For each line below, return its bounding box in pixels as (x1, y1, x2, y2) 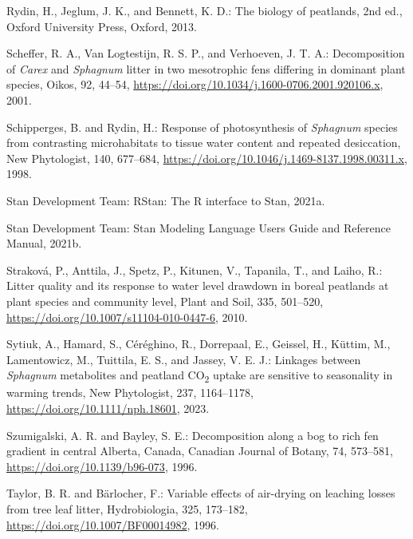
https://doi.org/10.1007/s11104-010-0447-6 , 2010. (6, 308, 248, 325)
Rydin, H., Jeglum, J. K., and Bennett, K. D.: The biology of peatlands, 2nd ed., (6, 2, 403, 18)
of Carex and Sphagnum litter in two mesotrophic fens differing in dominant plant (6, 60, 406, 77)
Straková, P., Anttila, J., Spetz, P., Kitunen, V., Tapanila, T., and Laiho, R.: (6, 261, 383, 278)
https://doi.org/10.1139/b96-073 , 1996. (6, 458, 198, 474)
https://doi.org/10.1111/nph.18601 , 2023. (6, 400, 210, 416)
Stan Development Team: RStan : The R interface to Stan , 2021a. (6, 192, 325, 208)
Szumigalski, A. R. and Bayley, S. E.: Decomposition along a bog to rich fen (6, 426, 379, 443)
